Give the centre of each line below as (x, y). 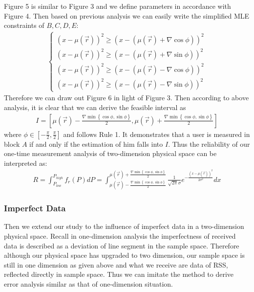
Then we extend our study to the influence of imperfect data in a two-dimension (124, 226)
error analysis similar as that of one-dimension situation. (88, 283)
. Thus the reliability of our (209, 144)
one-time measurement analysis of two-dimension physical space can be (110, 153)
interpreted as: (26, 163)
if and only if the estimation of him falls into (96, 144)
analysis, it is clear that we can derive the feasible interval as (95, 107)
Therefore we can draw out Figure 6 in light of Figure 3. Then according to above (127, 98)
